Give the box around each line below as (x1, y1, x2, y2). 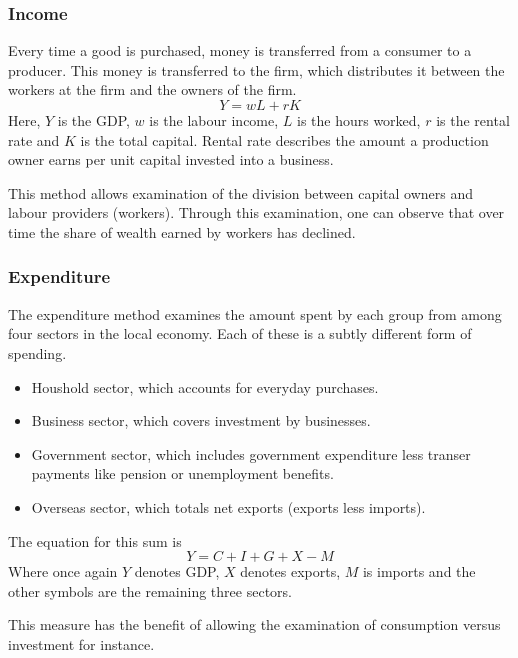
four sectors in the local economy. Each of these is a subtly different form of (8, 323, 472, 344)
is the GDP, (57, 110, 130, 130)
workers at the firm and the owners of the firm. (8, 79, 297, 100)
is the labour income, (149, 110, 279, 130)
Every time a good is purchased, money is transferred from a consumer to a (8, 40, 472, 61)
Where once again (8, 561, 118, 582)
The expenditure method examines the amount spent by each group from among (8, 303, 502, 324)
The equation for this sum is (8, 530, 182, 551)
